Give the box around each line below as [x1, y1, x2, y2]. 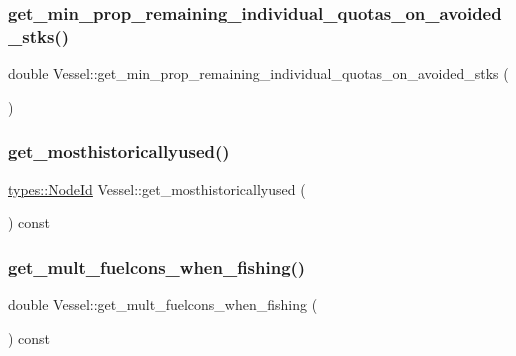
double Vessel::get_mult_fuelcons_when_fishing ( [8, 293, 318, 314]
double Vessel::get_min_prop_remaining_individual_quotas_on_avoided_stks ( [8, 63, 509, 84]
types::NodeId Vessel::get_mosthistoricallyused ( [8, 178, 306, 199]
